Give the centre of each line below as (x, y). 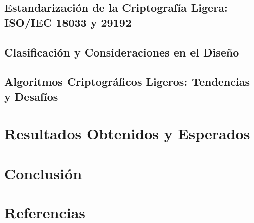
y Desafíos (31, 96)
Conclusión (43, 173)
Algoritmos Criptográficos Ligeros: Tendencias (127, 81)
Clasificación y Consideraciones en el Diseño (122, 52)
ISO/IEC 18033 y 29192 (68, 22)
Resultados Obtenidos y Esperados (127, 133)
